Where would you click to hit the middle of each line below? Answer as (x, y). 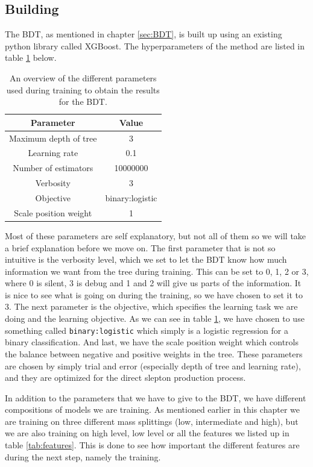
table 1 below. (31, 58)
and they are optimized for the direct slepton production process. (125, 378)
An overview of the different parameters (83, 77)
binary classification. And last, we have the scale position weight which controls (152, 342)
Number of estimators (53, 168)
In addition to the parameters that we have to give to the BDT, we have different (156, 397)
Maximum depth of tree (53, 138)
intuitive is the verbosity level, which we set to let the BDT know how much (146, 259)
